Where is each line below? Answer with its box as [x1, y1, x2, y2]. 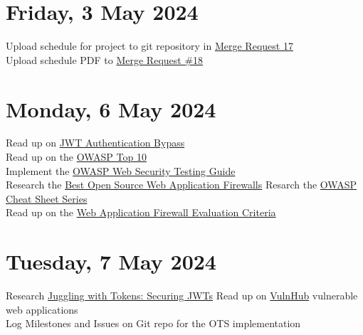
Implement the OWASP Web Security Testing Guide [6, 163, 236, 178]
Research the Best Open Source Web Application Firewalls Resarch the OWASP [6, 177, 357, 192]
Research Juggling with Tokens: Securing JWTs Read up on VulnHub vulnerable [6, 288, 358, 303]
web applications [6, 302, 78, 317]
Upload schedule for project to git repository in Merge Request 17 [6, 38, 293, 53]
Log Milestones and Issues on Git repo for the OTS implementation [6, 316, 301, 331]
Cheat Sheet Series [6, 191, 88, 206]
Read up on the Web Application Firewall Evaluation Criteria [6, 205, 276, 220]
